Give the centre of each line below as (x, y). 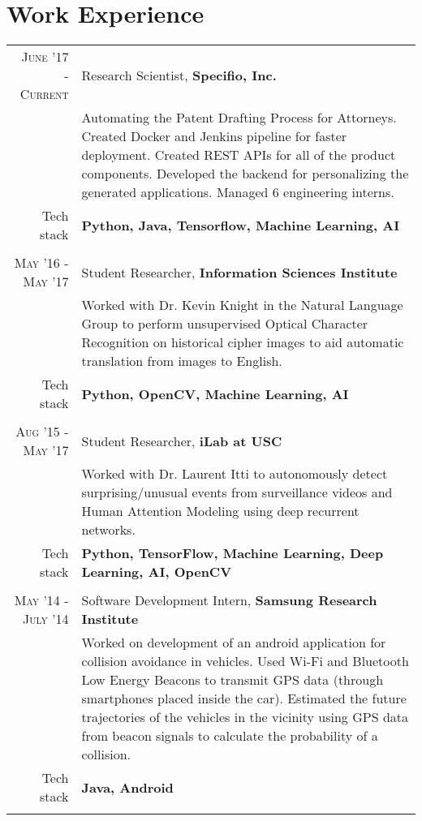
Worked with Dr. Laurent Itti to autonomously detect (235, 474)
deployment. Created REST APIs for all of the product (239, 155)
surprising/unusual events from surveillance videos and (237, 492)
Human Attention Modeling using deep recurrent (220, 511)
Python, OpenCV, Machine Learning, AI (215, 393)
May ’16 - (41, 263)
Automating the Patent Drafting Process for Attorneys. (239, 118)
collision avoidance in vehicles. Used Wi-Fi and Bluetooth (245, 661)
